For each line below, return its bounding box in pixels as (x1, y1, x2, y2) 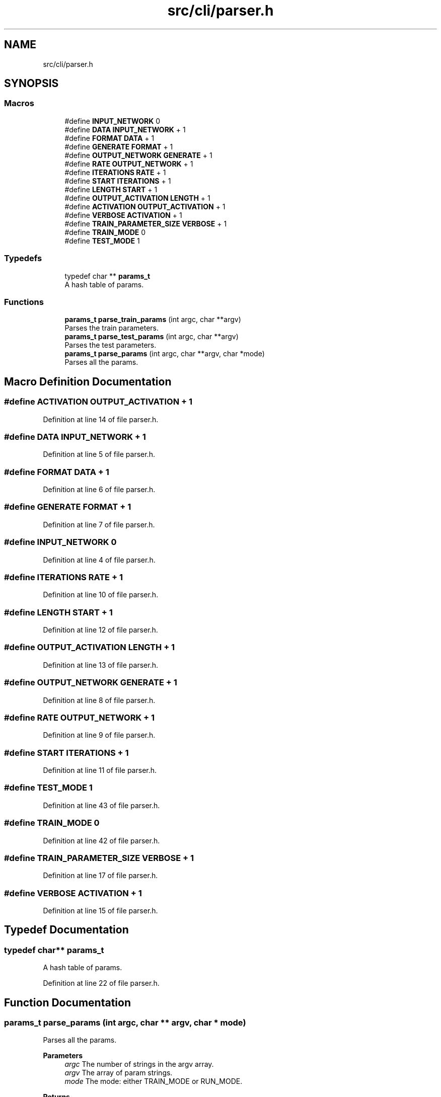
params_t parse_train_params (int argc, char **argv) (64, 315, 241, 324)
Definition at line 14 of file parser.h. (43, 415, 159, 424)
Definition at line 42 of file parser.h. (43, 836, 160, 845)
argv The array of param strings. (64, 1068, 173, 1077)
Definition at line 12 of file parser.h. (43, 625, 158, 635)
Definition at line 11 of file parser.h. (43, 766, 157, 775)
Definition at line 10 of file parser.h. (43, 590, 159, 599)
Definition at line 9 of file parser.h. (43, 731, 156, 740)
